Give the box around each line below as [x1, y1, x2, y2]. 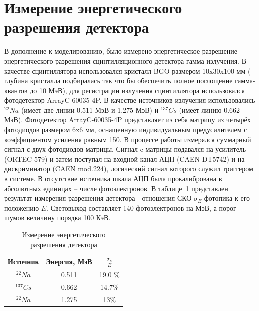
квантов [4, 85, 28, 95]
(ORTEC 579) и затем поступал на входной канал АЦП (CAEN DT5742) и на [4, 153, 245, 164]
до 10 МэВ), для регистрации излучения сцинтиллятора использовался [30, 85, 245, 95]
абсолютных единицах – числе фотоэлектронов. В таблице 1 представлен [4, 183, 228, 193]
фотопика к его [204, 193, 250, 203]
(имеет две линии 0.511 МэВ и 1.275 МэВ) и [21, 104, 159, 115]
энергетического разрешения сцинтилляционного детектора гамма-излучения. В [4, 55, 246, 66]
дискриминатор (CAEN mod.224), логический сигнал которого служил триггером [4, 163, 253, 174]
